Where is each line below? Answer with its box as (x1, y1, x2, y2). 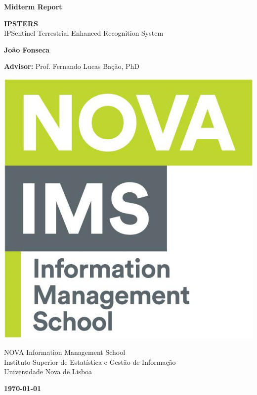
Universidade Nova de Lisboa (4, 366, 92, 377)
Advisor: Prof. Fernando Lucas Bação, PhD (4, 61, 139, 71)
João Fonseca (4, 44, 50, 55)
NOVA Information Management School (4, 347, 126, 357)
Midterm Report (4, 1, 62, 11)
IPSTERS (4, 18, 38, 28)
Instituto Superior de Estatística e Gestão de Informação (4, 356, 176, 367)
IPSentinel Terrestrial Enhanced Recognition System (4, 28, 164, 38)
